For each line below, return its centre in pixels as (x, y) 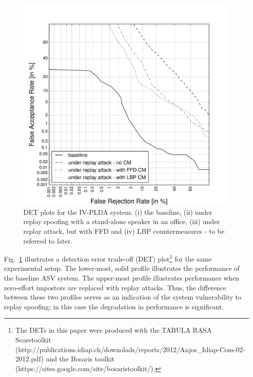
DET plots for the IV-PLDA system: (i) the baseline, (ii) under (118, 212)
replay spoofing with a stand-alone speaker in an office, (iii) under (122, 221)
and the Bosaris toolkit (80, 359)
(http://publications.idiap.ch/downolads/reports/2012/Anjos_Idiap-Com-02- (130, 349)
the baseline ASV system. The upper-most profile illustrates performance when (122, 278)
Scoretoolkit (33, 340)
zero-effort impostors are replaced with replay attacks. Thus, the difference (115, 287)
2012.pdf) (29, 359)
